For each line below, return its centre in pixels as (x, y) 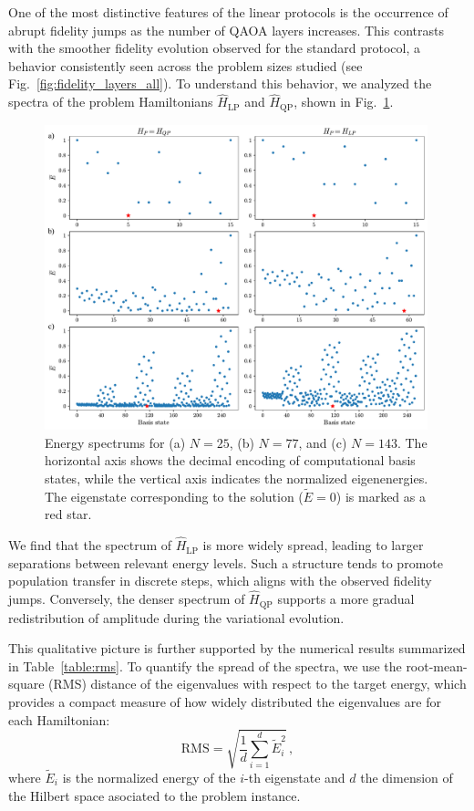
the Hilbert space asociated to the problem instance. (155, 795)
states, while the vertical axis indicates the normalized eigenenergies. (237, 478)
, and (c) (323, 442)
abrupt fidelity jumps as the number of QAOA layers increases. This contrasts (226, 30)
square (26, 684)
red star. (68, 514)
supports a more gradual (346, 599)
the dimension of (407, 777)
